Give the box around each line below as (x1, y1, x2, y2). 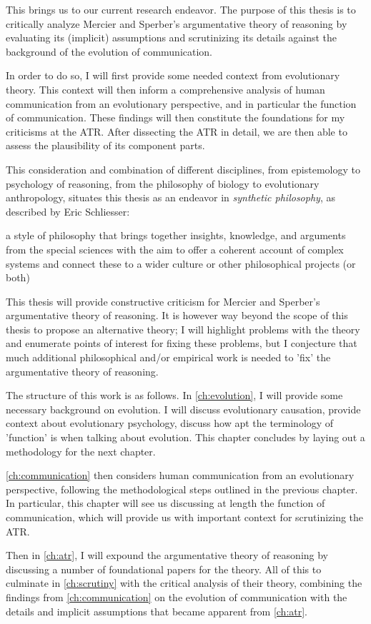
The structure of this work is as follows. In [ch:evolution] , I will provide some (6, 388, 343, 403)
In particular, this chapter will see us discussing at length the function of (6, 495, 325, 510)
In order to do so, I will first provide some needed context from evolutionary (6, 68, 340, 83)
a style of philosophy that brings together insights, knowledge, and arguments (6, 228, 346, 243)
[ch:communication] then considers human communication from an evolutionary (6, 468, 355, 483)
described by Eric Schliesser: (6, 203, 130, 218)
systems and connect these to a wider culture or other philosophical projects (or (6, 256, 356, 271)
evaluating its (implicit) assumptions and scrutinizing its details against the (6, 30, 337, 45)
